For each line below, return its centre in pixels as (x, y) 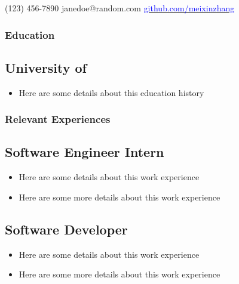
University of (46, 67)
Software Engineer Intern (85, 152)
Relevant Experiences (58, 119)
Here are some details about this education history (111, 92)
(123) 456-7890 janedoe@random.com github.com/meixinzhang (120, 8)
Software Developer (66, 229)
